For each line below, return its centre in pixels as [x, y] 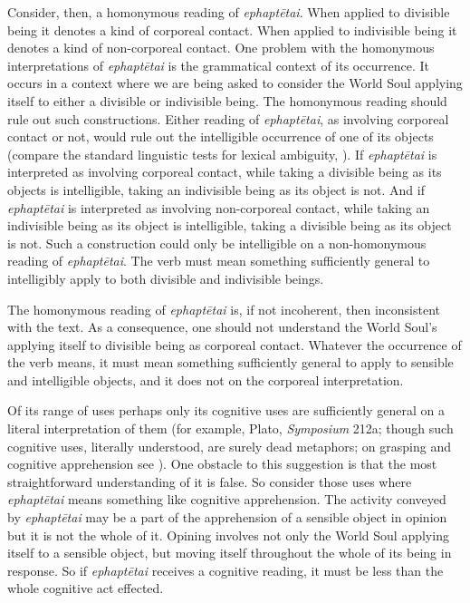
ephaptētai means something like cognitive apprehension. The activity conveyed [227, 499]
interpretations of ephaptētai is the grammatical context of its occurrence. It [218, 65]
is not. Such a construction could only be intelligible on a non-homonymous [217, 243]
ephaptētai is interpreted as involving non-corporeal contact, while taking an [219, 207]
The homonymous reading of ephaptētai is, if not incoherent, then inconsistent [224, 309]
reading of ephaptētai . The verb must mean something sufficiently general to [219, 261]
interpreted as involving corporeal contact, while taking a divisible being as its [225, 172]
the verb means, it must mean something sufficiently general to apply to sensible [230, 362]
